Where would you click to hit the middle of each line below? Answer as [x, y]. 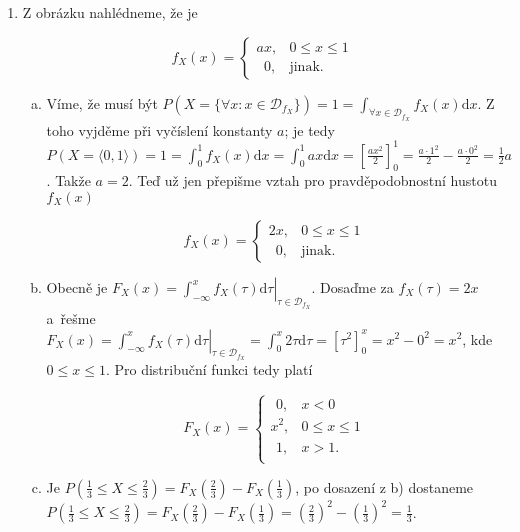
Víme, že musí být [102, 102]
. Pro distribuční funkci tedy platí [209, 369]
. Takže [68, 180]
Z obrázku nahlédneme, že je [110, 12]
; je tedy [309, 129]
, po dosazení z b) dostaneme [384, 486]
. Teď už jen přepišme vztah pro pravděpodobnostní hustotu [312, 180]
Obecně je [77, 287]
